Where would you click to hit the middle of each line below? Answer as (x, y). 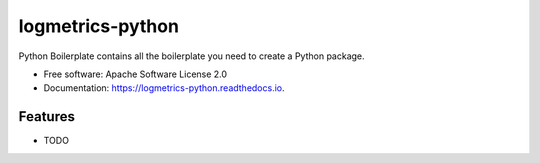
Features (46, 116)
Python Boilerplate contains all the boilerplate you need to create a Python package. (191, 56)
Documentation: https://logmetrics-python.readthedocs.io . (164, 88)
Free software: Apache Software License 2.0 (135, 74)
